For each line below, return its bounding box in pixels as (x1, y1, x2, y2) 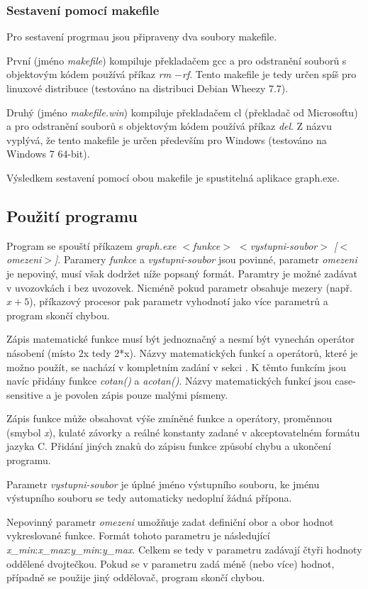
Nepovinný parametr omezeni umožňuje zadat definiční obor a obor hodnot (6, 514, 334, 529)
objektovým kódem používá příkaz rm (6, 67, 172, 82)
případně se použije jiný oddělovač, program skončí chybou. (6, 570, 265, 585)
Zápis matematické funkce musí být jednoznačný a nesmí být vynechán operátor (6, 331, 355, 346)
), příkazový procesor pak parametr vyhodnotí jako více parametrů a (29, 294, 328, 309)
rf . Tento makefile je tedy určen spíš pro (182, 67, 357, 82)
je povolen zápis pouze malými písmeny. (54, 387, 228, 402)
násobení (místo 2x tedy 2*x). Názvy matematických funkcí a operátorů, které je (6, 345, 358, 360)
